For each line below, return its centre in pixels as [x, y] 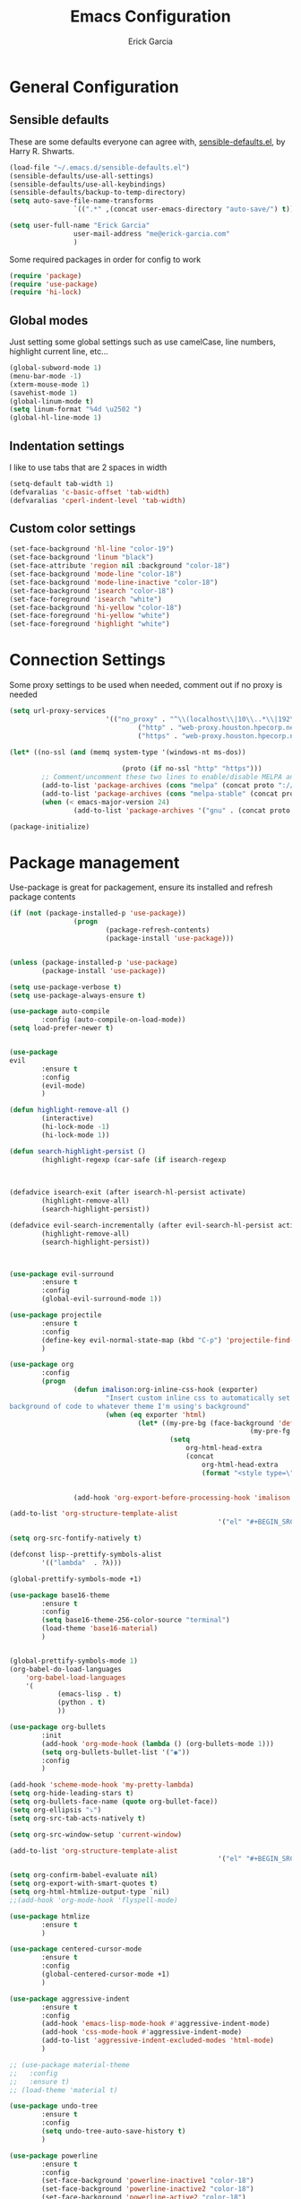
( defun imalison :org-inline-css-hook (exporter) [165, 1390]
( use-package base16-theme [60, 1595]
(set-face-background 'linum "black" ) [82, 558]
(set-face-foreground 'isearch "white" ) [86, 599]
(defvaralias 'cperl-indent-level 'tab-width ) [98, 500]
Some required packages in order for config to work [105, 259]
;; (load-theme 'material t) [64, 2090]
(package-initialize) [50, 827]
